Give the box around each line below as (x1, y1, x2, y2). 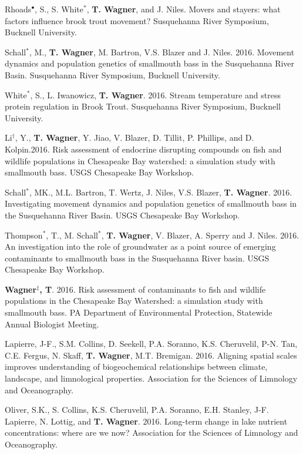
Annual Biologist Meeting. (5, 317, 99, 330)
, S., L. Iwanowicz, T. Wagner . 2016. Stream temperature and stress (30, 88, 281, 101)
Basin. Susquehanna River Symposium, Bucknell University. (5, 68, 220, 81)
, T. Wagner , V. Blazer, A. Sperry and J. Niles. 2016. (101, 228, 299, 241)
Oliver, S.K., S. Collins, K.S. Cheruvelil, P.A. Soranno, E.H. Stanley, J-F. (5, 403, 269, 416)
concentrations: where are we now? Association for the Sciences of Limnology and (5, 426, 298, 439)
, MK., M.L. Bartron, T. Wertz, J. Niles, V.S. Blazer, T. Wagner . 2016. (29, 185, 292, 198)
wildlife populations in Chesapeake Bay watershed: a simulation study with (5, 154, 275, 167)
